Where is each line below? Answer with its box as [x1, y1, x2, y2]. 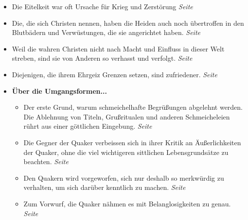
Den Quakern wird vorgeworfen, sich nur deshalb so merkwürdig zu [23, 172, 224, 183]
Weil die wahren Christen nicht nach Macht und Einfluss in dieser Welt [12, 43, 225, 53]
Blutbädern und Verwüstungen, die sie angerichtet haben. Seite [12, 27, 201, 37]
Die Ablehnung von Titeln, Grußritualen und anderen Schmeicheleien [23, 111, 230, 121]
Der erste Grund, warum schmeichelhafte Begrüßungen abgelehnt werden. [23, 102, 243, 112]
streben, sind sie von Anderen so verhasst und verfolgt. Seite [12, 53, 193, 63]
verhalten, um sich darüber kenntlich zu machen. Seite [23, 182, 186, 192]
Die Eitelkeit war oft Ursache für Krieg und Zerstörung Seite [12, 1, 193, 11]
